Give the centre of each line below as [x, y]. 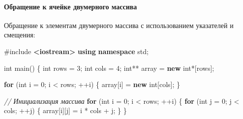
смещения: [20, 35]
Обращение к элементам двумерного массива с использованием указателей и [119, 25]
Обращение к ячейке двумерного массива [71, 6]
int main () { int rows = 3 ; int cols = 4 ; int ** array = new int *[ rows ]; [109, 68]
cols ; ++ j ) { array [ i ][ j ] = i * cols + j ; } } [65, 110]
